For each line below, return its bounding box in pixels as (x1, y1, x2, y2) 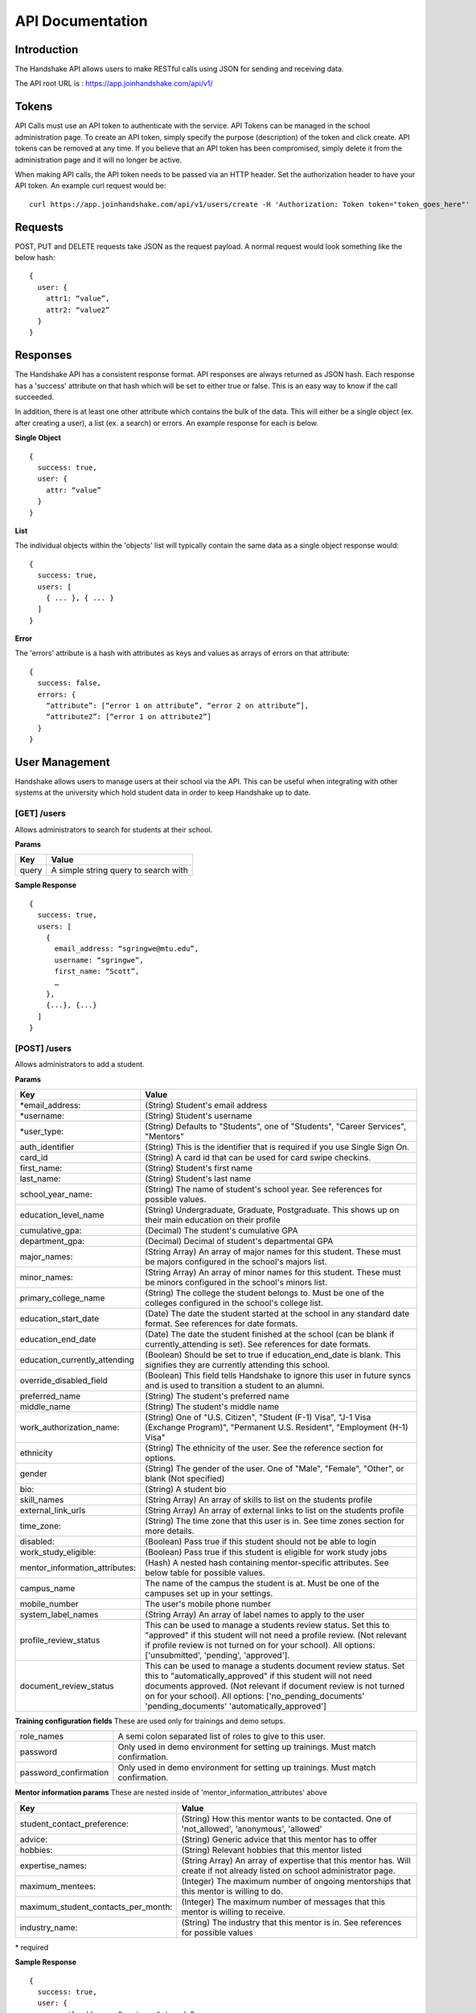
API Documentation (14, 12, 148, 30)
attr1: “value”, (45, 294, 110, 304)
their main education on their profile (145, 1214, 281, 1226)
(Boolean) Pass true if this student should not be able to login (145, 1536, 377, 1548)
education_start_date (19, 1313, 100, 1325)
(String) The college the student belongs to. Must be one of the (145, 1288, 385, 1299)
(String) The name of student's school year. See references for (145, 1184, 383, 1195)
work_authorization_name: (19, 1422, 120, 1433)
